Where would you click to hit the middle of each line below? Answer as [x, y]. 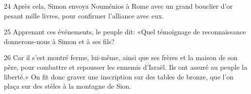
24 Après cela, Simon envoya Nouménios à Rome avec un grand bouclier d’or [118, 6]
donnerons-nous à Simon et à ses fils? [59, 41]
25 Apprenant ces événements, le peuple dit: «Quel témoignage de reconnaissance [125, 32]
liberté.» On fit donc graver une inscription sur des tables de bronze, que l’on [119, 76]
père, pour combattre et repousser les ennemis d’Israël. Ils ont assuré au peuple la [125, 67]
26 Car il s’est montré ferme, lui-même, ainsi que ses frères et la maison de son [121, 57]
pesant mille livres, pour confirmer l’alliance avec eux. [84, 15]
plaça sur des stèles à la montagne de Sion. [68, 86]
